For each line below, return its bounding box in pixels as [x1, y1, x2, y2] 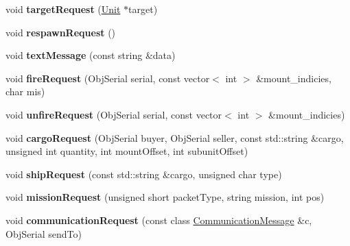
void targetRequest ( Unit [5, 2, 121, 16]
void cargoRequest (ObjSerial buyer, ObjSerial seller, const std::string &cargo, [5, 130, 344, 145]
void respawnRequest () [5, 25, 116, 39]
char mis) [5, 84, 45, 99]
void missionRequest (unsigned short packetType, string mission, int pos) [5, 190, 325, 204]
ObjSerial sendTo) [5, 226, 82, 241]
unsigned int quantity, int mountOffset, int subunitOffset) [5, 144, 248, 158]
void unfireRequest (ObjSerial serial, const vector [5, 107, 222, 121]
